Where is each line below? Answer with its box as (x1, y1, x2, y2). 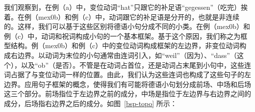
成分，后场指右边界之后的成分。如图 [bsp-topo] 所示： (4, 98, 177, 108)
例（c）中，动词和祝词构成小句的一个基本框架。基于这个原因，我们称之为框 (4, 30, 248, 41)
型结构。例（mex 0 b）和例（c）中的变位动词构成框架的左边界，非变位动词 (4, 40, 240, 51)
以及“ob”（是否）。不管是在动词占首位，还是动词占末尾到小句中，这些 (21, 59, 244, 70)
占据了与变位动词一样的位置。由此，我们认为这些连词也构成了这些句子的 (10, 69, 244, 80)
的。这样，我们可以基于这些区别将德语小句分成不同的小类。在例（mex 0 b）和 (4, 21, 251, 31)
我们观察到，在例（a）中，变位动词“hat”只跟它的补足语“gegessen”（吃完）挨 (4, 2, 248, 12)
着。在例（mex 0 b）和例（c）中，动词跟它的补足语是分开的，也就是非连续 (4, 11, 240, 22)
